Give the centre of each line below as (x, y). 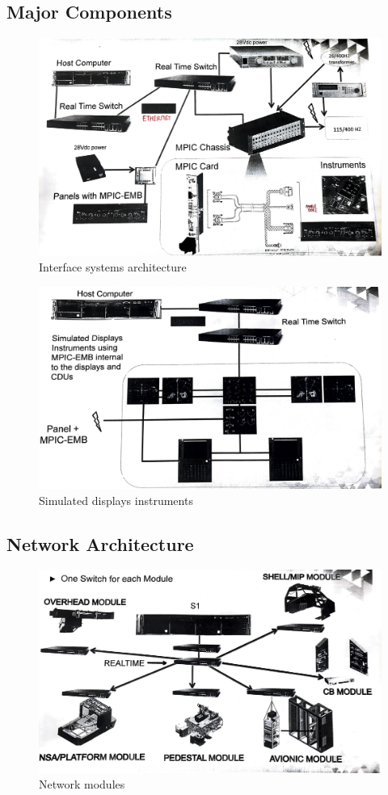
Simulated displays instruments (116, 500)
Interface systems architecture (113, 267)
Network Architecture (100, 543)
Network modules (82, 784)
